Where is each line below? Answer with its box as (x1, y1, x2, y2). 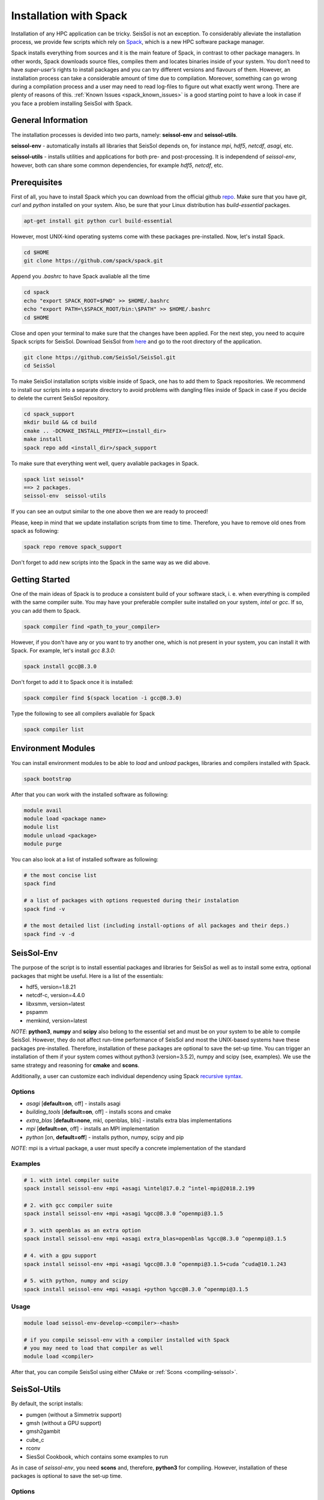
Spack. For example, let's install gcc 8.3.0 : (11, 647, 116, 654)
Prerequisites (11, 177, 62, 187)
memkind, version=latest (26, 1017, 88, 1024)
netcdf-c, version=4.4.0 (26, 992, 85, 999)
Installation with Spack (11, 9, 128, 22)
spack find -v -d (23, 931, 75, 937)
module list (23, 824, 59, 830)
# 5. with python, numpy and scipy (23, 1277, 128, 1284)
